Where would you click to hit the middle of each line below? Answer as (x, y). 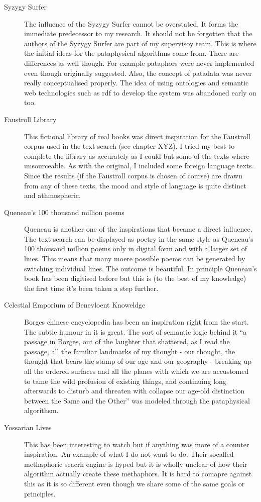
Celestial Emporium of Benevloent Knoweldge (75, 305)
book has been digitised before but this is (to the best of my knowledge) (135, 278)
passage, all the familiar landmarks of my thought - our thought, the (129, 351)
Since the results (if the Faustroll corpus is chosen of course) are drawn (133, 175)
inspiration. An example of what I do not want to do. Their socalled (129, 454)
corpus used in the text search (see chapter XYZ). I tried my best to (129, 146)
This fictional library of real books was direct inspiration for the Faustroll (137, 136)
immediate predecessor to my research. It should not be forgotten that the (138, 33)
